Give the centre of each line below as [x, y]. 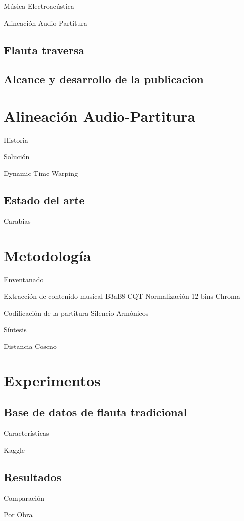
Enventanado [24, 279]
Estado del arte [44, 200]
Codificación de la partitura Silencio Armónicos [76, 312]
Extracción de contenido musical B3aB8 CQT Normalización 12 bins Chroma [122, 296]
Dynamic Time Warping [41, 173]
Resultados [33, 476]
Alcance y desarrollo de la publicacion [104, 79]
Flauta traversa [44, 50]
